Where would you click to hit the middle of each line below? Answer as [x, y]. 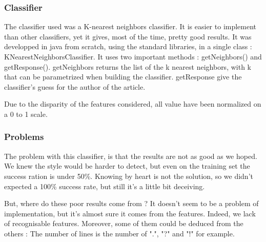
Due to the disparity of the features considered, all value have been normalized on [133, 104]
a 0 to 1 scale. [26, 114]
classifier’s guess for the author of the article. [75, 86]
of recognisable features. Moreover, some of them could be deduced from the [124, 223]
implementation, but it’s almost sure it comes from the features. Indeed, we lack [130, 213]
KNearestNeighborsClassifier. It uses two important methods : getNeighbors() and [133, 56]
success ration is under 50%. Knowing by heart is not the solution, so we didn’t [129, 176]
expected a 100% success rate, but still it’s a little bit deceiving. [105, 186]
